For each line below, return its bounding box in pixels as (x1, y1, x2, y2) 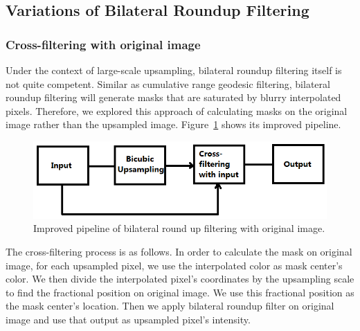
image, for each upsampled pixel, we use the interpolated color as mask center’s (6, 258, 343, 272)
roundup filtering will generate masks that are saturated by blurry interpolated (6, 90, 341, 105)
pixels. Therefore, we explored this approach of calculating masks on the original (6, 103, 348, 118)
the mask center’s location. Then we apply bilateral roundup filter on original (6, 298, 334, 313)
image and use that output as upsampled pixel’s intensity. (6, 312, 251, 327)
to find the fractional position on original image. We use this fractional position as (6, 285, 354, 299)
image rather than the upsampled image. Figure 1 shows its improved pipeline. (6, 117, 341, 132)
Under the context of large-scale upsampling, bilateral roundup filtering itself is (6, 63, 342, 77)
